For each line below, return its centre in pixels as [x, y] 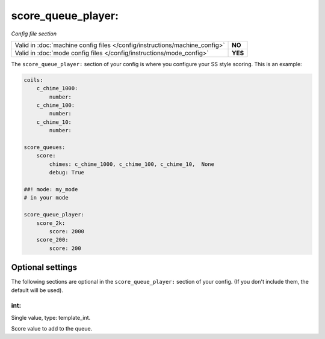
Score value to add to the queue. [52, 329]
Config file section [34, 34]
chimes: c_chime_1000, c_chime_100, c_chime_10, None [132, 164]
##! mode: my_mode [51, 189]
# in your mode [46, 198]
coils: [33, 80]
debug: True [67, 173]
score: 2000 [67, 231]
